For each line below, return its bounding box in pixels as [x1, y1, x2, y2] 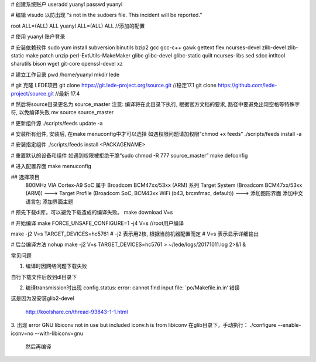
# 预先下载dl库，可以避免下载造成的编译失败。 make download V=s [11, 209, 173, 216]
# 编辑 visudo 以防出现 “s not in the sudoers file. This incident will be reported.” [11, 12, 202, 19]
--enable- [277, 322, 301, 329]
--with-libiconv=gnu [35, 330, 83, 337]
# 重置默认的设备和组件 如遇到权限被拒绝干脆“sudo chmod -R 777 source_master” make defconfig [11, 152, 248, 159]
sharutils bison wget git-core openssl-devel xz [11, 60, 123, 67]
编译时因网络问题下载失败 [25, 262, 87, 269]
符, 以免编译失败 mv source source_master [11, 109, 114, 116]
